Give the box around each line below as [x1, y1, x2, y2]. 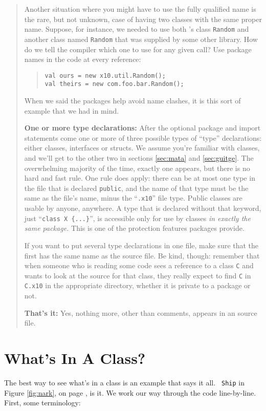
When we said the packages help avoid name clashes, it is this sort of [24, 95, 241, 105]
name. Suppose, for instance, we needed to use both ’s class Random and [24, 24, 249, 34]
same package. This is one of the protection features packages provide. [24, 223, 245, 233]
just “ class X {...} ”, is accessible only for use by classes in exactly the [24, 212, 251, 223]
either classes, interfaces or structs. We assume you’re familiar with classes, [24, 142, 260, 153]
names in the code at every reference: [24, 54, 141, 64]
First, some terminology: [4, 397, 81, 408]
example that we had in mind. [24, 105, 119, 116]
